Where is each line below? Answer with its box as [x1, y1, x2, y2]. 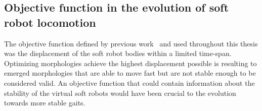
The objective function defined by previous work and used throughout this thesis [4, 38, 258, 48]
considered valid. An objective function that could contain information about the [4, 77, 255, 88]
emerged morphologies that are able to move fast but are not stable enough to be [4, 68, 256, 78]
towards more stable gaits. [4, 97, 85, 108]
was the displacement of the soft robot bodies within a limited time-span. [4, 48, 232, 59]
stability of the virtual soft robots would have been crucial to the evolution [4, 87, 236, 98]
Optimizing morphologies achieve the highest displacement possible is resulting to [4, 58, 257, 68]
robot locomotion [4, 14, 96, 30]
